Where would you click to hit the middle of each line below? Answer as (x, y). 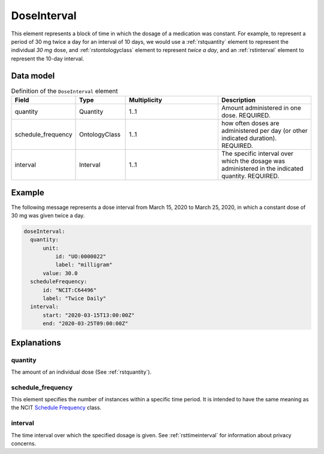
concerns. (24, 444)
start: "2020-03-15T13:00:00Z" (89, 315)
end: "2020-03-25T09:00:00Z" (85, 324)
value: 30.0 (60, 273)
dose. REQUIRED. (246, 115)
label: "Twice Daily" (74, 299)
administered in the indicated (262, 169)
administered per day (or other (265, 131)
